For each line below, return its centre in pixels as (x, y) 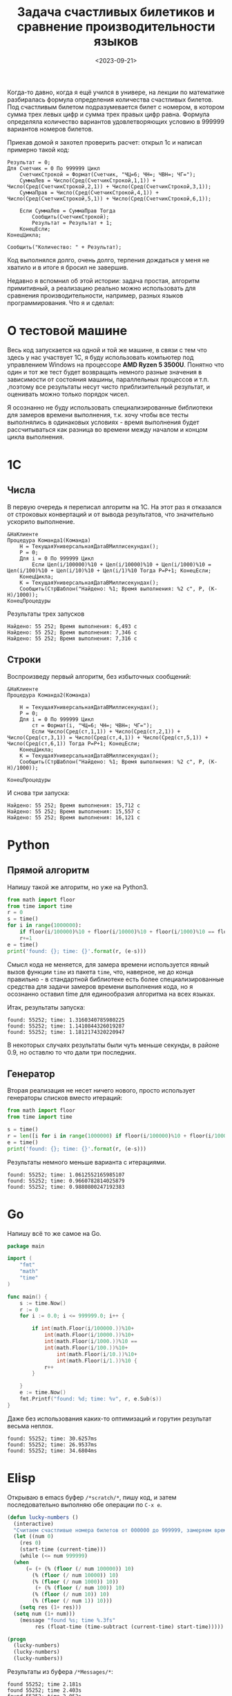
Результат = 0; (29, 162)
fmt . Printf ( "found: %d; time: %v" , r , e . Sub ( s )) (91, 1399)
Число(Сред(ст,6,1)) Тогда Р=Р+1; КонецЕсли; (74, 744)
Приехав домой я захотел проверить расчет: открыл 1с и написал (105, 142)
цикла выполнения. (36, 437)
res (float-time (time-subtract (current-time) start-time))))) (129, 1627)
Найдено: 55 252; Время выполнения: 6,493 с (72, 626)
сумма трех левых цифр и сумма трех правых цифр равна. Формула (108, 114)
